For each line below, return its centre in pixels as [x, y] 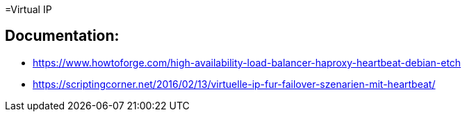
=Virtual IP [28, 9]
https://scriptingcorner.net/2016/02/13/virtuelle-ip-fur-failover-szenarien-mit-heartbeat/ [234, 84]
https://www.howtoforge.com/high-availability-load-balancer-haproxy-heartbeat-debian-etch [247, 62]
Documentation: [62, 36]
